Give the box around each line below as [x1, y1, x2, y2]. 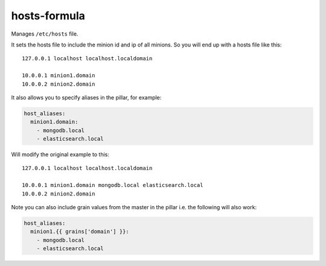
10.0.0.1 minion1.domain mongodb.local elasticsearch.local [22, 182, 203, 189]
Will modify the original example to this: [11, 151, 110, 158]
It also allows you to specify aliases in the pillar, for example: [11, 93, 162, 101]
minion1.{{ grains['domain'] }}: [30, 228, 129, 235]
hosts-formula [11, 9, 86, 22]
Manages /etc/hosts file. [11, 30, 78, 37]
